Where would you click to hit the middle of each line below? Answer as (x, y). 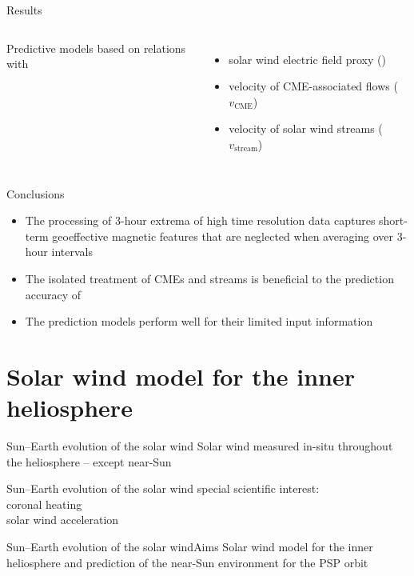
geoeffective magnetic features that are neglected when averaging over (223, 236)
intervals (72, 252)
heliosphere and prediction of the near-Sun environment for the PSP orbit (187, 562)
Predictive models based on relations (96, 48)
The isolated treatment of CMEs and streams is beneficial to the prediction (209, 278)
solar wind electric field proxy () (307, 59)
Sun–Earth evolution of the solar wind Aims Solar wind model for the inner (190, 546)
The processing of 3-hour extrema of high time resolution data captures (200, 220)
